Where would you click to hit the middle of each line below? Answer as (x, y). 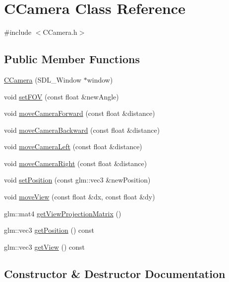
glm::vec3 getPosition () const (49, 230)
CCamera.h (60, 32)
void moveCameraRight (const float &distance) (76, 163)
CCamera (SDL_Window (43, 79)
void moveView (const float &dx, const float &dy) (80, 197)
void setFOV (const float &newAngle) (61, 96)
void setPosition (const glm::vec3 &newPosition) (77, 180)
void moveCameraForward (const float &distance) (80, 113)
